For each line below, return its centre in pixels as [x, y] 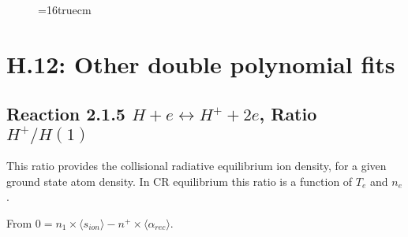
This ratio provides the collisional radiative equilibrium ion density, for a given [197, 165]
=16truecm [65, 9]
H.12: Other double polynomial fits [201, 63]
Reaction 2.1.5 [66, 114]
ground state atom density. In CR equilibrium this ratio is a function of [180, 181]
